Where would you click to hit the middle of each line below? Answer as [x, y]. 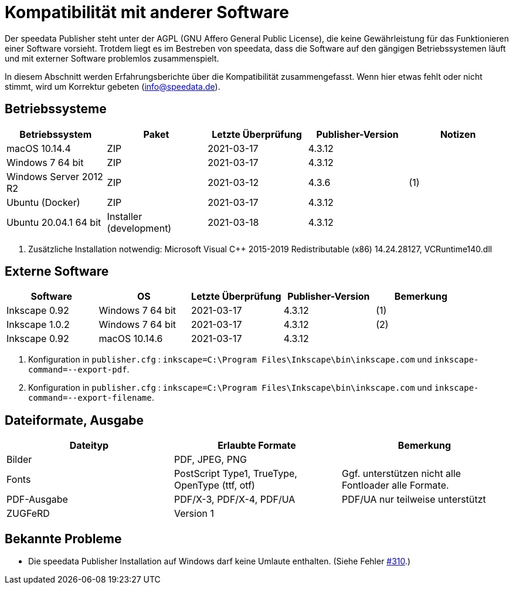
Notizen [458, 134]
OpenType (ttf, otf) [214, 485]
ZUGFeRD [28, 514]
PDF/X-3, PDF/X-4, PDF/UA [235, 500]
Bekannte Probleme [63, 539]
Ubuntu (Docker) [43, 202]
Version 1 [194, 514]
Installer [125, 216]
